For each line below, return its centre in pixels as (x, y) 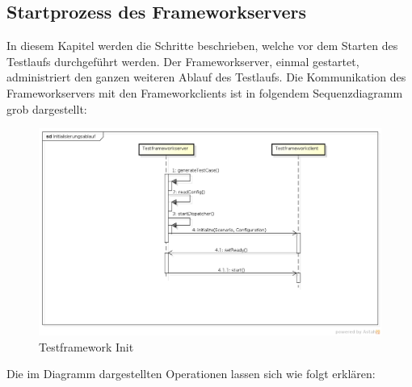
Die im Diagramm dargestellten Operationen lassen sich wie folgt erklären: (191, 374)
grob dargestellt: (47, 108)
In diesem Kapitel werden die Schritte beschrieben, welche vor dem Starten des (202, 46)
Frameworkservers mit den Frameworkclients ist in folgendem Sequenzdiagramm (205, 92)
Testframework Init (86, 346)
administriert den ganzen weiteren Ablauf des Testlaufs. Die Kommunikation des (206, 77)
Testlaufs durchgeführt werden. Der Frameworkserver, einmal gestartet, (183, 61)
